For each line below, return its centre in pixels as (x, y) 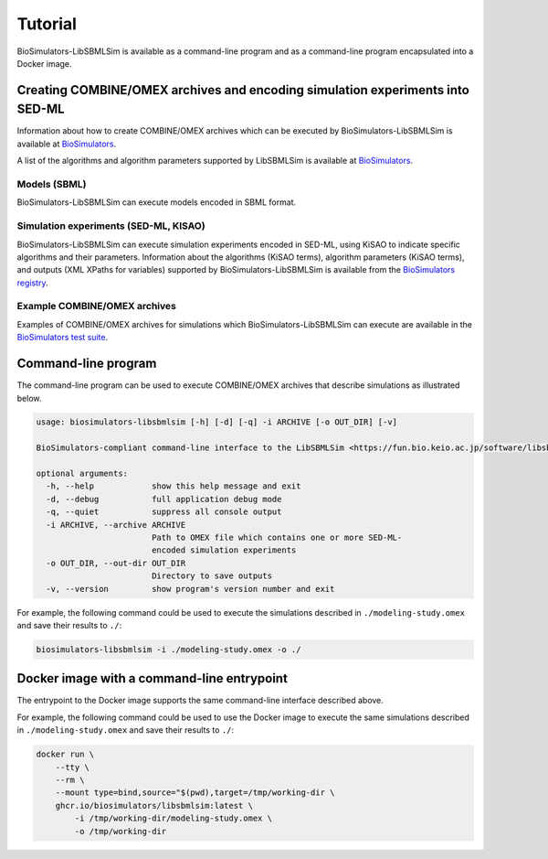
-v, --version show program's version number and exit (190, 589)
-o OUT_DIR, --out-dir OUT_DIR (116, 563)
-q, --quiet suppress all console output (164, 512)
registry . (32, 283)
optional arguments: (82, 474)
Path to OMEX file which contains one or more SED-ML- (277, 537)
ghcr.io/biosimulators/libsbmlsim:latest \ (154, 805)
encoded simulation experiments (224, 550)
